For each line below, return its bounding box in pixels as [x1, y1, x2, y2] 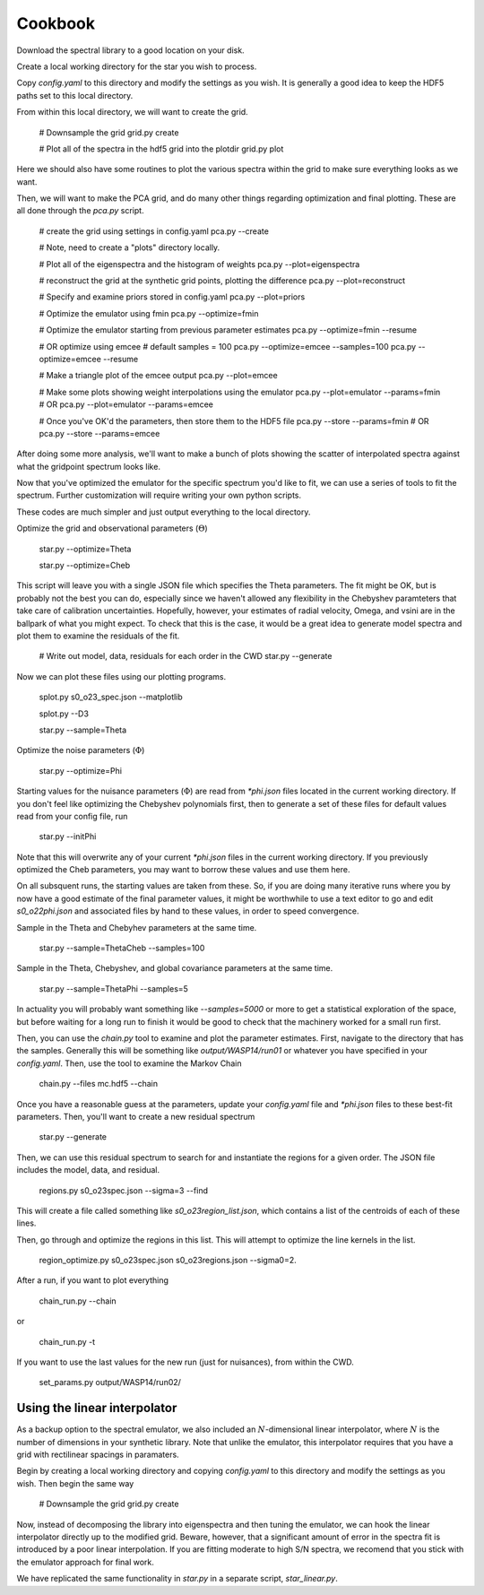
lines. [16, 1218, 37, 1228]
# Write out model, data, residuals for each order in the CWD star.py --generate [39, 651, 333, 662]
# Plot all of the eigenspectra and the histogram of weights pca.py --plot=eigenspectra [39, 258, 360, 269]
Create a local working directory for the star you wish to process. [16, 61, 257, 72]
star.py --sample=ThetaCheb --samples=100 [39, 942, 205, 954]
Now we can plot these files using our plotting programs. [16, 671, 227, 681]
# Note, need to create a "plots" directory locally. [39, 242, 220, 253]
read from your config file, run [16, 811, 128, 821]
